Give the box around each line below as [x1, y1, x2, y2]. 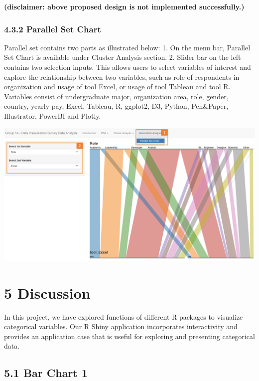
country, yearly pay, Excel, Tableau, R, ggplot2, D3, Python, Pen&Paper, [4, 101, 229, 111]
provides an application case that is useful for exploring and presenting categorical [4, 331, 255, 341]
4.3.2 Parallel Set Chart [4, 22, 101, 35]
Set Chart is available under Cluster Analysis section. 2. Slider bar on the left [4, 52, 241, 62]
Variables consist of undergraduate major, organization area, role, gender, [4, 91, 229, 101]
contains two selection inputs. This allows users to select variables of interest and [4, 62, 251, 72]
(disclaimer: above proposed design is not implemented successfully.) [4, 1, 245, 11]
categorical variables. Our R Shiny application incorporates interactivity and [4, 321, 238, 332]
